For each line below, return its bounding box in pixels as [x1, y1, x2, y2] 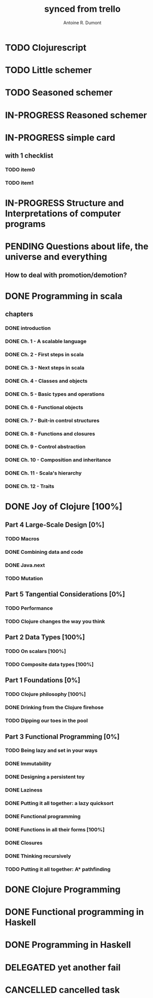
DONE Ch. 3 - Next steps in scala [5, 364, 85, 371]
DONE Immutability [5, 760, 51, 767]
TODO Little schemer [5, 65, 92, 76]
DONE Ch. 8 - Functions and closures [5, 430, 96, 437]
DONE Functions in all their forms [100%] [5, 826, 105, 833]
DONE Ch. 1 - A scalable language [5, 338, 87, 345]
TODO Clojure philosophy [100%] [5, 691, 86, 698]
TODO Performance [5, 604, 53, 611]
